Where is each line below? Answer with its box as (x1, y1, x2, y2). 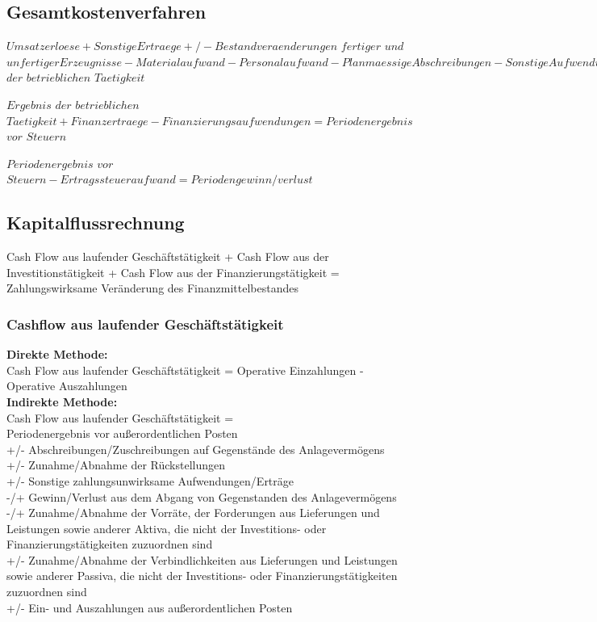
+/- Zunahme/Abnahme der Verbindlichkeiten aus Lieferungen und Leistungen (6, 551, 398, 568)
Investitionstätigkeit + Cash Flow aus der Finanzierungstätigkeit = (6, 263, 340, 280)
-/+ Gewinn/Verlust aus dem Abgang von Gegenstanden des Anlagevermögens (6, 488, 397, 505)
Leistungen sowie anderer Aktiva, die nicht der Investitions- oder (6, 519, 327, 536)
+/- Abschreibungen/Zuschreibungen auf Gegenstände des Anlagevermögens (6, 440, 385, 457)
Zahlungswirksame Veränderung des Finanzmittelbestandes (6, 279, 298, 296)
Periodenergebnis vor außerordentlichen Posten (6, 425, 238, 442)
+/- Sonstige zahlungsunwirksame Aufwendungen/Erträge (6, 472, 294, 489)
